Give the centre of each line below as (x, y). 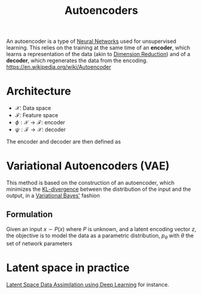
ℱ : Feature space (36, 115)
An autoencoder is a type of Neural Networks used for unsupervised (91, 41)
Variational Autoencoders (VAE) (88, 166)
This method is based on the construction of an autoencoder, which (90, 183)
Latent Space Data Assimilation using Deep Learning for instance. (88, 284)
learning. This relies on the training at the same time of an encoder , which (98, 48)
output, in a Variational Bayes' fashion (53, 196)
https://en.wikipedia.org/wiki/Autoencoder (59, 67)
